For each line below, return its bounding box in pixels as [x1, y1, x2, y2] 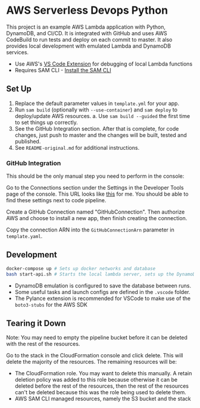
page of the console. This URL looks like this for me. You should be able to [6, 190, 189, 197]
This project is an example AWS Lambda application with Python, [6, 23, 165, 30]
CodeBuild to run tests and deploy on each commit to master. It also [6, 36, 173, 43]
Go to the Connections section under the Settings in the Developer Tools [6, 184, 184, 191]
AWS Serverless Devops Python [6, 4, 168, 17]
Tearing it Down [6, 319, 66, 328]
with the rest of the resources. [6, 341, 80, 348]
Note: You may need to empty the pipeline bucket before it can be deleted [6, 334, 187, 341]
